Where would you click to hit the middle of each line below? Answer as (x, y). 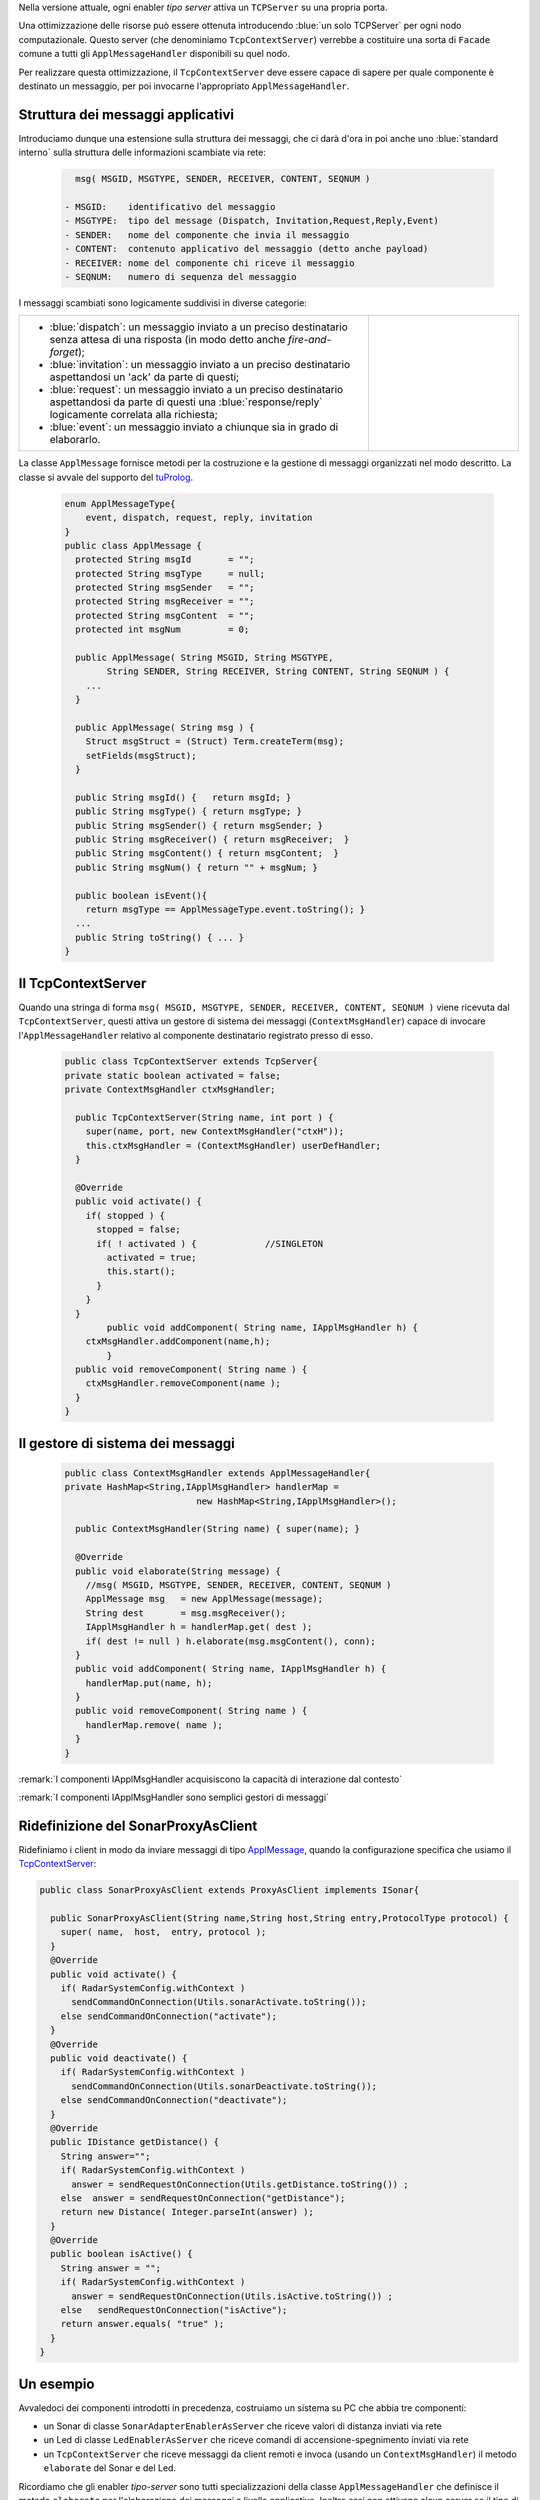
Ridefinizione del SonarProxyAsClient (138, 1825)
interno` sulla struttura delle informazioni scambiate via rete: (142, 152)
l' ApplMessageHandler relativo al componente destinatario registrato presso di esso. (196, 1035)
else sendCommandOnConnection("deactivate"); (174, 2100)
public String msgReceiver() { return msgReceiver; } (212, 839)
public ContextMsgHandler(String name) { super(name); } (217, 1529)
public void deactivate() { (119, 2058)
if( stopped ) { (125, 1215)
